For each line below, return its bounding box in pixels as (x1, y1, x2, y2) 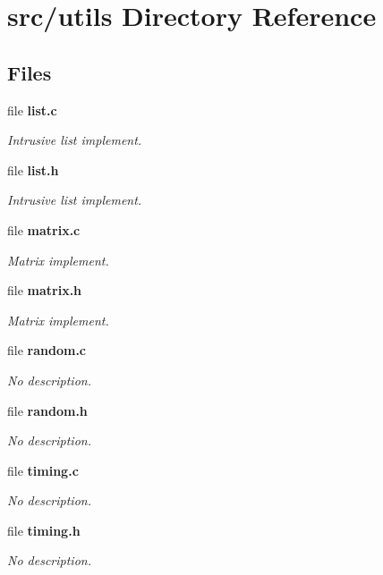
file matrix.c (7, 220, 81, 239)
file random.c (7, 341, 86, 359)
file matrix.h (7, 281, 82, 300)
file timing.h (7, 520, 81, 539)
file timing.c (7, 461, 79, 479)
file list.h (7, 160, 59, 179)
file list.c (7, 100, 57, 119)
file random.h (7, 401, 88, 419)
